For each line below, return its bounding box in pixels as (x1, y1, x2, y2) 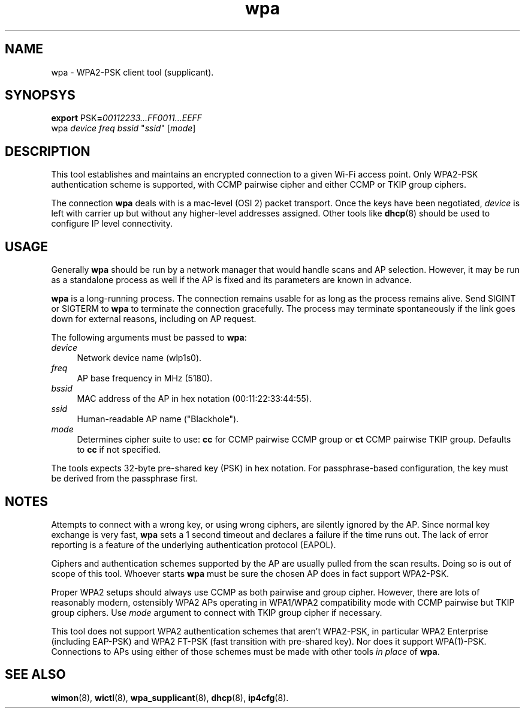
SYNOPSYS (5, 88, 76, 103)
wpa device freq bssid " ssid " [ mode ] (51, 123, 196, 134)
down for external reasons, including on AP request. (51, 314, 257, 324)
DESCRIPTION (5, 143, 90, 159)
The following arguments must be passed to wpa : (51, 332, 247, 343)
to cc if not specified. (77, 444, 161, 455)
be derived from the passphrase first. (51, 473, 198, 484)
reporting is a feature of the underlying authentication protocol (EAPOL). (51, 539, 336, 550)
